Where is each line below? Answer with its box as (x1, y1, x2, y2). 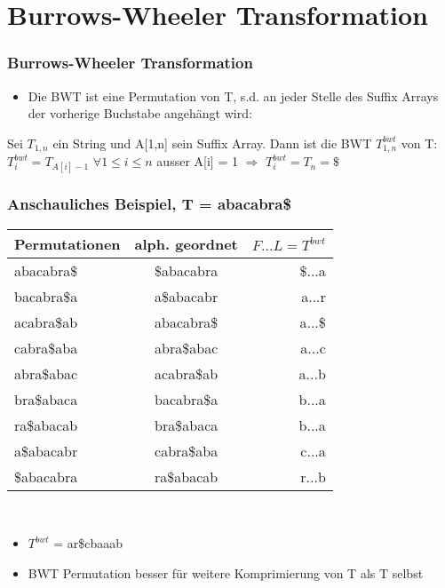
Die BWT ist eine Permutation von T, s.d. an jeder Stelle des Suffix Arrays (28, 86, 439, 105)
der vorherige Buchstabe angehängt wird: (28, 104, 252, 123)
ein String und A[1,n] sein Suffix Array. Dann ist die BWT (52, 133, 372, 152)
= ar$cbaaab (53, 534, 123, 552)
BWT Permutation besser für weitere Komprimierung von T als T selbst (28, 563, 424, 582)
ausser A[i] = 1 (156, 152, 238, 171)
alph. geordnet (134, 233, 238, 254)
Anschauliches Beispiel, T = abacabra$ (7, 193, 291, 215)
